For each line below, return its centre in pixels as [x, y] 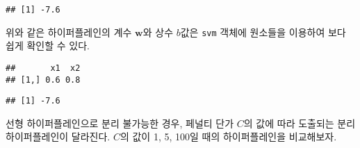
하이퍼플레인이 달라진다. [58, 137]
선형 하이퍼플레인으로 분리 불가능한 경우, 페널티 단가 [120, 123]
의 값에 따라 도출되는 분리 [300, 123]
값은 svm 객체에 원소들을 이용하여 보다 [263, 32]
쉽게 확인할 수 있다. [48, 46]
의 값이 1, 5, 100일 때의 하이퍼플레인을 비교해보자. [228, 137]
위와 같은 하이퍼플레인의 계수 [69, 32]
